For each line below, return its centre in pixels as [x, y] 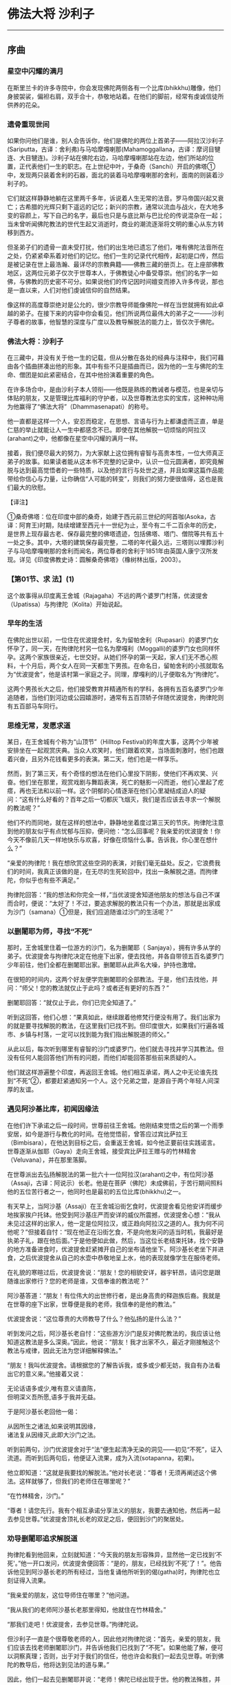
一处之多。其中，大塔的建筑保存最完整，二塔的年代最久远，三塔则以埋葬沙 [112, 542]
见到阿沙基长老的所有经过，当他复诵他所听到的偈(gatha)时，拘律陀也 [117, 1572]
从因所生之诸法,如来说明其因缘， [53, 1426]
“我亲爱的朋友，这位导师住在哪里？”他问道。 [70, 1595]
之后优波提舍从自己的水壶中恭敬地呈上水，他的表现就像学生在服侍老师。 [121, 1257]
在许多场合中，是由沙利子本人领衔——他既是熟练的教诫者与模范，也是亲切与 [115, 390]
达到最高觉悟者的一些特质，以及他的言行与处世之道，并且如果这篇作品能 [121, 470]
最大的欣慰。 [31, 487]
